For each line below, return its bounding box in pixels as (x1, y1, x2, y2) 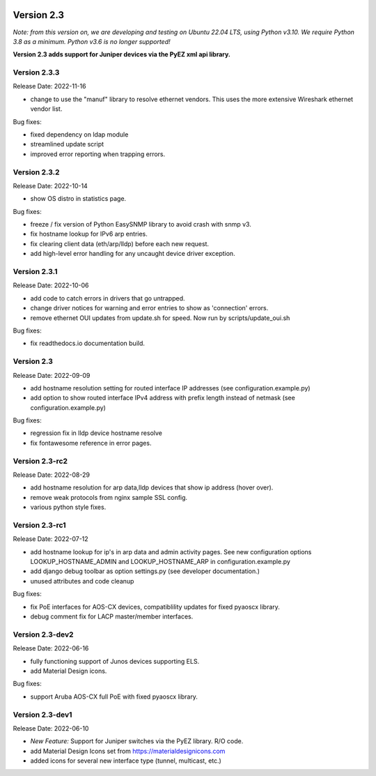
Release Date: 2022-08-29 (13, 471, 91, 479)
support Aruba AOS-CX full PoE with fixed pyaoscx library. (30, 692, 198, 701)
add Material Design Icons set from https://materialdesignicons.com (30, 747, 226, 755)
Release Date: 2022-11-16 (13, 82, 86, 91)
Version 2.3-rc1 (13, 520, 66, 530)
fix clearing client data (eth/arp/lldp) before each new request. (30, 239, 209, 248)
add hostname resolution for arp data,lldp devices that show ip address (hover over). (30, 483, 274, 492)
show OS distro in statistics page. (30, 195, 127, 203)
